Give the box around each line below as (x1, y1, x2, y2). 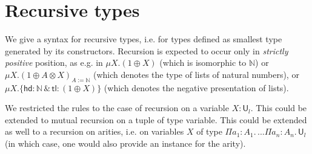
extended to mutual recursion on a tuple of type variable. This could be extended (5, 113, 307, 126)
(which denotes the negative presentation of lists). (104, 81, 289, 94)
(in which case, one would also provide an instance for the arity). (5, 137, 246, 150)
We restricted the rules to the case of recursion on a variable (5, 101, 229, 114)
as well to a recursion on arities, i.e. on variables (5, 125, 184, 138)
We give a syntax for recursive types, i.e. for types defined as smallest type (5, 33, 282, 45)
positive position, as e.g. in (5, 56, 103, 69)
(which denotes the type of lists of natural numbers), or (93, 68, 299, 80)
